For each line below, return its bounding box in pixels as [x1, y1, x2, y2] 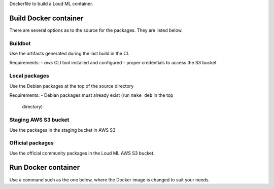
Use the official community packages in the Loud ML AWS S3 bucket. [9, 150, 155, 156]
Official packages [9, 139, 54, 146]
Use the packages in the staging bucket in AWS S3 [9, 127, 116, 133]
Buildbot [9, 40, 31, 47]
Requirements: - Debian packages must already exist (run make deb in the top [9, 92, 174, 98]
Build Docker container [9, 14, 84, 22]
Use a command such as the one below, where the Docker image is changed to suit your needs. [9, 176, 210, 182]
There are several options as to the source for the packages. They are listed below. [9, 27, 183, 33]
